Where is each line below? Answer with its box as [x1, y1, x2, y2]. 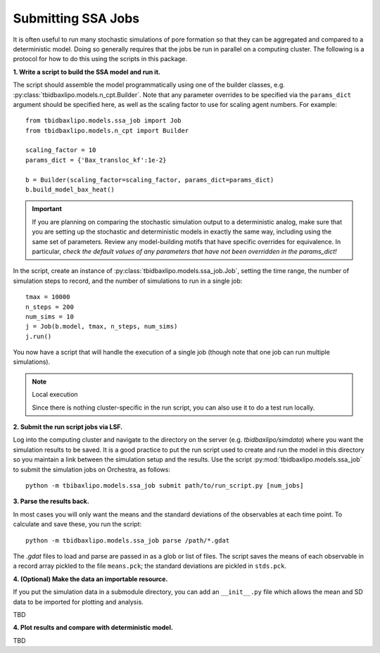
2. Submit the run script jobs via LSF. [13, 423, 123, 431]
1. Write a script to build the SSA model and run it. [13, 68, 161, 76]
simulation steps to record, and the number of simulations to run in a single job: [13, 277, 243, 285]
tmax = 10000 [25, 293, 70, 301]
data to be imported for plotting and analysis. [13, 597, 144, 606]
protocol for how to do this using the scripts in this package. [13, 55, 188, 63]
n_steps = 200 [25, 303, 74, 311]
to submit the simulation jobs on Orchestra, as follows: [13, 465, 170, 474]
